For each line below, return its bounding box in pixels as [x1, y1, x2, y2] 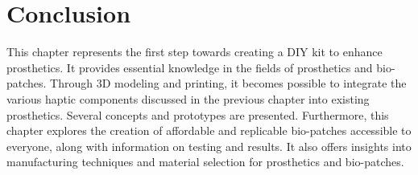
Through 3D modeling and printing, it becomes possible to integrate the [50, 75, 407, 92]
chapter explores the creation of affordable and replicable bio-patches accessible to [6, 122, 412, 139]
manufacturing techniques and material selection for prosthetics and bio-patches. [6, 153, 404, 170]
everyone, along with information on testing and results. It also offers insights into [6, 137, 412, 154]
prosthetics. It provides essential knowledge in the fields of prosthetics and [6, 59, 373, 75]
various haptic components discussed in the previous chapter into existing [6, 90, 370, 107]
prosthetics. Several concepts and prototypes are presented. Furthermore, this [6, 106, 389, 123]
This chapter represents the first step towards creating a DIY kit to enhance [6, 43, 383, 60]
